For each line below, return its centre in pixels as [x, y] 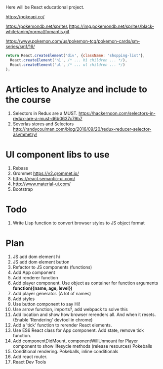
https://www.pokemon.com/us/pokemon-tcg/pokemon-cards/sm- [73, 41]
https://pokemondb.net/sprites [37, 26]
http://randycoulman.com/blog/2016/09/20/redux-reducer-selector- [82, 129]
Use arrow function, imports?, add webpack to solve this [70, 310]
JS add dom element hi [36, 257]
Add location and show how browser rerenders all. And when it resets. [84, 315]
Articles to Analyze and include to [77, 89]
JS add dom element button [41, 262]
